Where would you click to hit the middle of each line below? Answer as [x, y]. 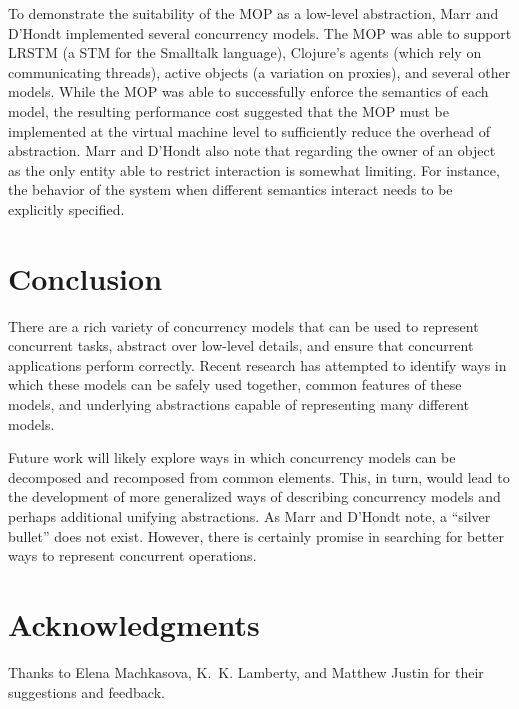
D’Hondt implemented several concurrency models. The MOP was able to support [260, 32]
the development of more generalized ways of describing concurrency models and [254, 496]
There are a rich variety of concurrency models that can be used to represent [243, 325]
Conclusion [85, 277]
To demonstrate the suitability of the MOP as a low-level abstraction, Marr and [253, 13]
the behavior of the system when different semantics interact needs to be [230, 189]
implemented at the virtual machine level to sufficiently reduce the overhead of [249, 130]
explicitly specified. [66, 208]
